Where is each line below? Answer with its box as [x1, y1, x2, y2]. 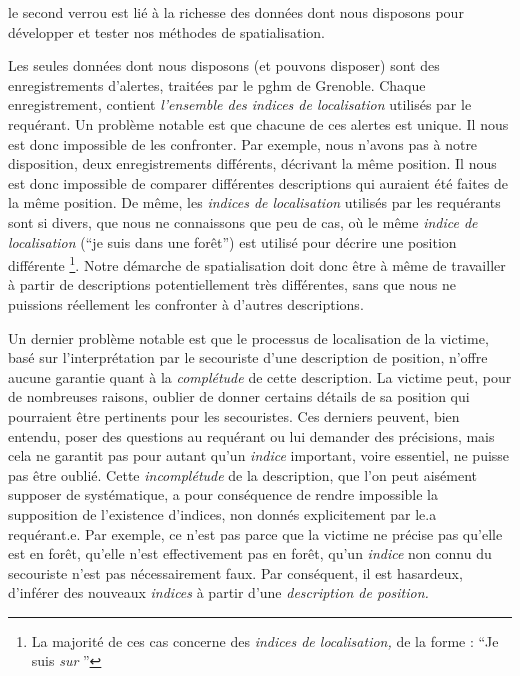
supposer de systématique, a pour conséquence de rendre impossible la [8, 484, 439, 505]
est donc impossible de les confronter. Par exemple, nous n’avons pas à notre [8, 133, 478, 154]
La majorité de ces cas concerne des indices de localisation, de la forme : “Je [31, 630, 499, 651]
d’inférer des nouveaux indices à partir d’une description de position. [8, 582, 429, 603]
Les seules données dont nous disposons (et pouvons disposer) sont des [8, 55, 440, 76]
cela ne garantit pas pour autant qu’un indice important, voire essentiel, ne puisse [8, 445, 510, 466]
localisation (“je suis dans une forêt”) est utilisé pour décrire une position [8, 231, 457, 252]
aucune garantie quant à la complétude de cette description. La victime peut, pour [8, 366, 512, 387]
